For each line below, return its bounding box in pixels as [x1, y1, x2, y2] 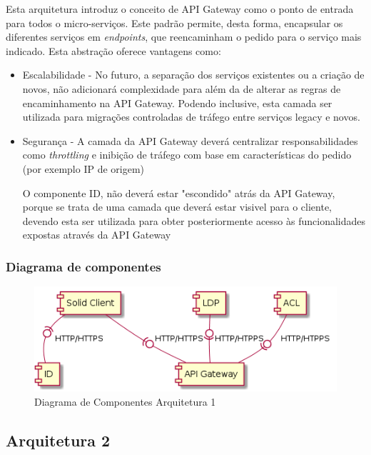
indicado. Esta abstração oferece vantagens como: [6, 43, 221, 58]
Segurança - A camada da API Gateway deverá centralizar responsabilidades [22, 133, 358, 148]
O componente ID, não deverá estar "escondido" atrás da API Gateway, [22, 185, 335, 200]
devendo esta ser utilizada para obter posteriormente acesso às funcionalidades [22, 213, 366, 228]
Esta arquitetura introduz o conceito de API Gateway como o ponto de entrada [6, 1, 354, 16]
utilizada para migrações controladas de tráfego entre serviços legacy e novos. [22, 109, 360, 124]
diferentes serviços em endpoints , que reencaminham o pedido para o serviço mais [6, 29, 362, 44]
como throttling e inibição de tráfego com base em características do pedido [22, 147, 352, 162]
